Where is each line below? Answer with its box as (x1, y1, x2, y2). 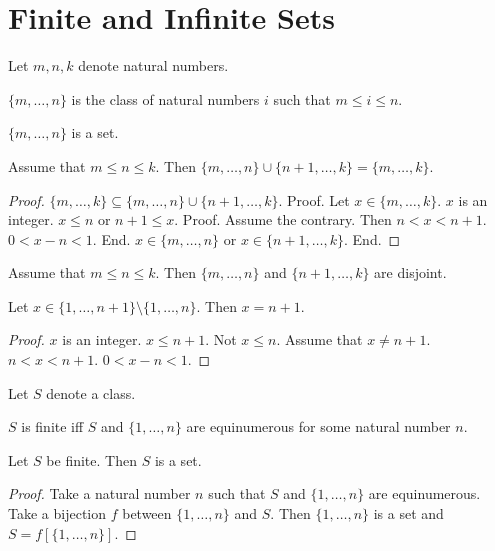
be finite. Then (46, 449, 137, 470)
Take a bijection (8, 503, 106, 524)
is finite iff (21, 416, 84, 437)
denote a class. (46, 382, 136, 403)
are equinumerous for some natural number (186, 416, 451, 437)
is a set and (373, 503, 444, 524)
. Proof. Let (278, 189, 350, 210)
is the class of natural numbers (71, 88, 260, 109)
